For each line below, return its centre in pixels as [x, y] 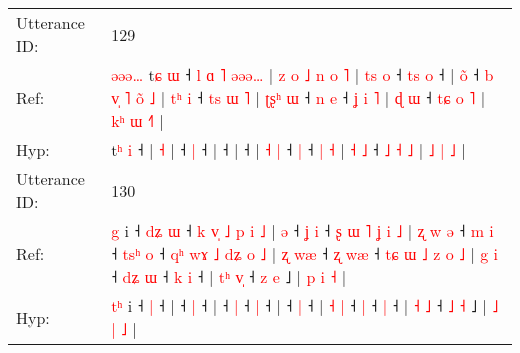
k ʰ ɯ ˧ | [137, 120]
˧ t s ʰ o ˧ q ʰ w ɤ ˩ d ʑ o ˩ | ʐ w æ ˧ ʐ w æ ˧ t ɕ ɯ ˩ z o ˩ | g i [305, 253]
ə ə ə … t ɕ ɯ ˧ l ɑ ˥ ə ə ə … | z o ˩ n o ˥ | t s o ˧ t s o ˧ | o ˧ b [302, 74]
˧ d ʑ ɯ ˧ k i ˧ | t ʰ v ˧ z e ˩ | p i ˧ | [229, 276]
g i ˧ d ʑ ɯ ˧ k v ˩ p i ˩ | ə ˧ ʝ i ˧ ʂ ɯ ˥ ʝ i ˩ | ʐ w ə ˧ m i [302, 230]
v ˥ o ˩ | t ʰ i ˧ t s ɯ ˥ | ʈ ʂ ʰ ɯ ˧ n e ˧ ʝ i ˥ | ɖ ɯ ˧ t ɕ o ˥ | [298, 97]
